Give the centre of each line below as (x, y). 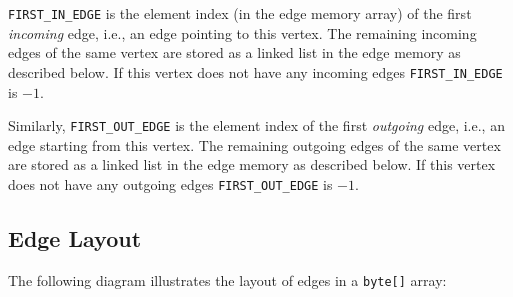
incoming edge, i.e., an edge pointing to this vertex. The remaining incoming (242, 32)
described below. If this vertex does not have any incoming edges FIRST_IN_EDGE (255, 71)
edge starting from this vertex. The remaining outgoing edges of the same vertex (254, 144)
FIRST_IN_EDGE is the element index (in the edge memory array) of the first (240, 13)
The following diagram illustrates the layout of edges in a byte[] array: (227, 279)
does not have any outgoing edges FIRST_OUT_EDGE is (170, 183)
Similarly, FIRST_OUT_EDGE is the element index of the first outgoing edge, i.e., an (256, 125)
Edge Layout (75, 237)
